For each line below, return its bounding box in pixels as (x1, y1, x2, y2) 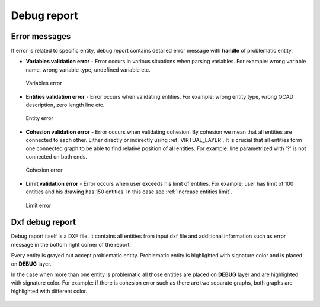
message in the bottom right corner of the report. (11, 241, 132, 248)
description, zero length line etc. (25, 101, 105, 109)
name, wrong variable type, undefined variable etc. (25, 66, 151, 73)
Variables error (25, 80, 62, 87)
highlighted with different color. (11, 287, 88, 295)
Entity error (25, 115, 53, 122)
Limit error (25, 202, 52, 209)
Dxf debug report (11, 217, 76, 227)
